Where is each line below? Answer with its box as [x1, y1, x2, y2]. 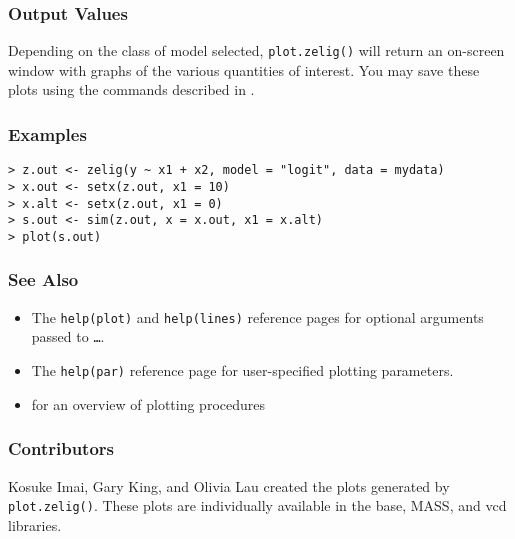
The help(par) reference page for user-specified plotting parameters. [31, 360, 454, 381]
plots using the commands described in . [8, 79, 255, 100]
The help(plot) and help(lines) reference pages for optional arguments [31, 306, 484, 327]
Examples [8, 121, 87, 146]
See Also [8, 267, 79, 292]
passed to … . [31, 326, 105, 347]
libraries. [8, 514, 62, 535]
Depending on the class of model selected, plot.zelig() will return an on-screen [8, 40, 505, 61]
